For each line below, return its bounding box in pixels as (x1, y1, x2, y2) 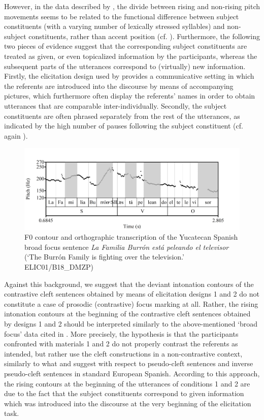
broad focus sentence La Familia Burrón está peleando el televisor (24, 241, 229, 252)
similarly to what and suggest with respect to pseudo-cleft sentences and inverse (4, 358, 253, 369)
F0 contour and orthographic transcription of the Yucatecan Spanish (24, 232, 238, 242)
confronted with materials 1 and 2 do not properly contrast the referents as (4, 338, 238, 349)
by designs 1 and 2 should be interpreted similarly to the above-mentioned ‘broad (4, 318, 258, 329)
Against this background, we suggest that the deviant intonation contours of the (4, 278, 254, 289)
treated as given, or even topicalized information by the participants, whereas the (4, 50, 257, 61)
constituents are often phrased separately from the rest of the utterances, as (4, 110, 240, 121)
